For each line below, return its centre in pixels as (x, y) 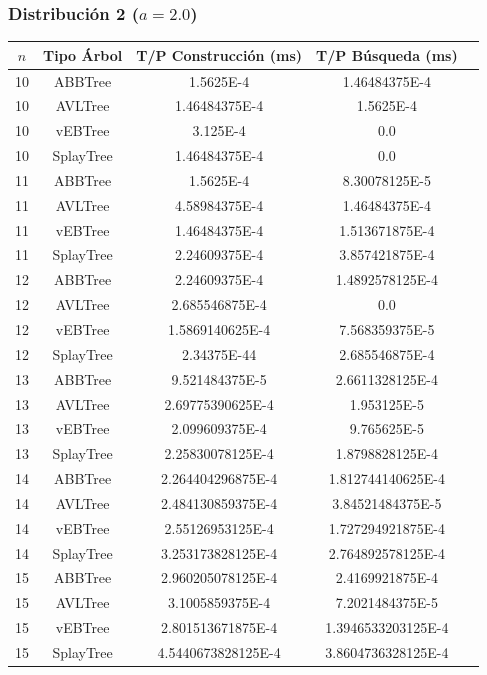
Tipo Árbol (83, 54)
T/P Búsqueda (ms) (387, 54)
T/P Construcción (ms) (219, 54)
